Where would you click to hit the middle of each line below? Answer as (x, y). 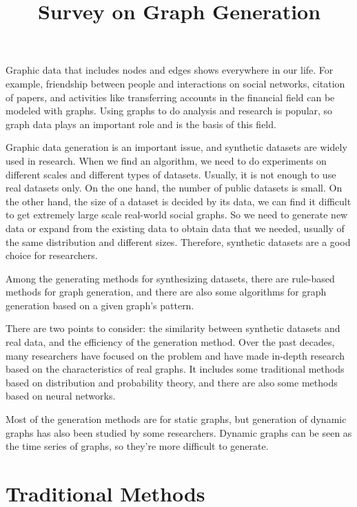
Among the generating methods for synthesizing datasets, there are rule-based (170, 278)
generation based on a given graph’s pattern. (100, 305)
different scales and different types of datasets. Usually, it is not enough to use (171, 174)
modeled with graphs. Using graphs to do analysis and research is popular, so (169, 111)
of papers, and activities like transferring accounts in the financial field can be (170, 97)
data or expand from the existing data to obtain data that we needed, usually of (175, 228)
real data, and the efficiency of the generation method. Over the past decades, (170, 342)
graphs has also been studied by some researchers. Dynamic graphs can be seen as (179, 432)
